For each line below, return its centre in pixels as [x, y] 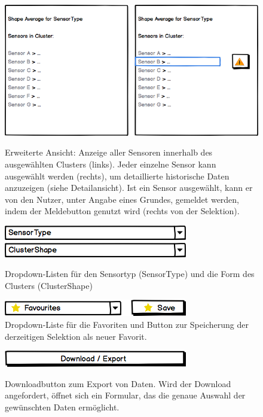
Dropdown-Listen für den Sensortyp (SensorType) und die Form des [130, 274]
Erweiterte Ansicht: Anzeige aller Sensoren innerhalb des [109, 152]
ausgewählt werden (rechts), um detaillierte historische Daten [117, 176]
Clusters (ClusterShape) [49, 285]
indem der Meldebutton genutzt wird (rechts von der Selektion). [122, 211]
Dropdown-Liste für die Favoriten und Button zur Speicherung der [127, 324]
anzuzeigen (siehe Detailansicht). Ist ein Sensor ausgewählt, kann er [129, 188]
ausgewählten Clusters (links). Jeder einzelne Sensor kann [111, 164]
